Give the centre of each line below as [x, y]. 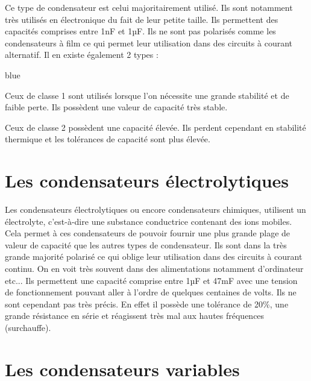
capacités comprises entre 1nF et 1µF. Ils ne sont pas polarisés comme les [140, 31]
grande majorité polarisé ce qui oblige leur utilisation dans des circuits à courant [154, 257]
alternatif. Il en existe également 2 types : [82, 55]
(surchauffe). [28, 327]
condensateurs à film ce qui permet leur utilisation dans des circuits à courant [149, 43]
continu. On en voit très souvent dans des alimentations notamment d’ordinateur [154, 269]
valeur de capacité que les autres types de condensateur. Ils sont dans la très [146, 244]
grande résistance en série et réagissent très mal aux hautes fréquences [135, 316]
